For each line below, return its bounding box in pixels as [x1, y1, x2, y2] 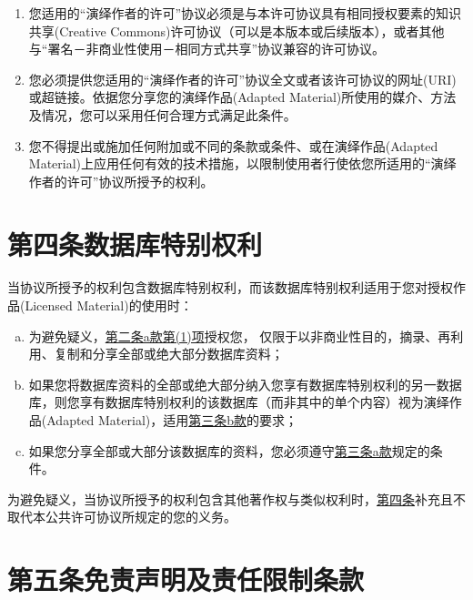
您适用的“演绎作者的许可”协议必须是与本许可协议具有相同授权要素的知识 [28, 4, 462, 22]
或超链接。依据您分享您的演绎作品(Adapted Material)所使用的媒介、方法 [28, 87, 457, 107]
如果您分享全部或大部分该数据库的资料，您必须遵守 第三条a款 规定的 [28, 441, 430, 460]
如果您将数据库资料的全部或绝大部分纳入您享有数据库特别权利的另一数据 [28, 374, 462, 393]
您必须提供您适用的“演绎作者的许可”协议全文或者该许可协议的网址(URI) [28, 69, 457, 88]
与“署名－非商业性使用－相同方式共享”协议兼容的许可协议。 [28, 39, 386, 58]
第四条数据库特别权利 [7, 225, 263, 262]
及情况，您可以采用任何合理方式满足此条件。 [28, 105, 297, 124]
